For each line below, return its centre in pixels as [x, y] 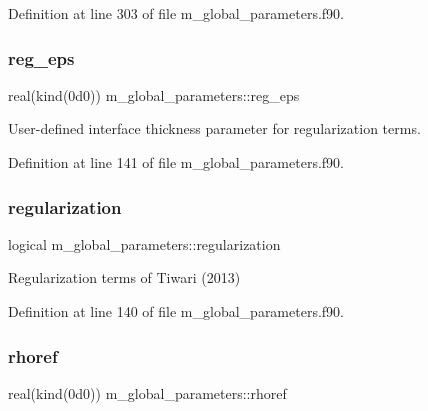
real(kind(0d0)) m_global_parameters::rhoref [147, 392]
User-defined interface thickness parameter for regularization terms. [214, 128]
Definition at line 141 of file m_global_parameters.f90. [176, 162]
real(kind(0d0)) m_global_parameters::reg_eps [154, 94]
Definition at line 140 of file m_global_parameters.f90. [176, 311]
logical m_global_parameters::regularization [144, 243]
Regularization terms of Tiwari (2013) [124, 277]
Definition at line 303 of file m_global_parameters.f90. [176, 13]
